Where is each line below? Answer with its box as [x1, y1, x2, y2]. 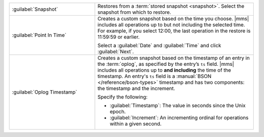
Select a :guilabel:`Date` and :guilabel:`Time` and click [97, 42, 221, 49]
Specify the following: [97, 94, 148, 100]
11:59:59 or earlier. [97, 34, 140, 40]
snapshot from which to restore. [97, 9, 171, 16]
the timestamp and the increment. [97, 85, 176, 92]
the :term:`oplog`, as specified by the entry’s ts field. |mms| [97, 61, 234, 67]
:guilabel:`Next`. [97, 48, 134, 55]
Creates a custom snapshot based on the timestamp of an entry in [97, 55, 250, 61]
